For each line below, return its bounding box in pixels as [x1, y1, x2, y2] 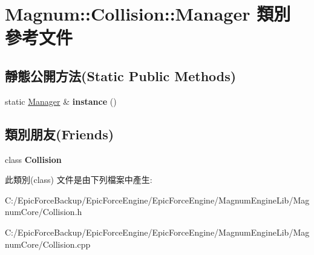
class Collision [5, 153, 62, 165]
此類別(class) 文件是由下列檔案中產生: [5, 173, 152, 186]
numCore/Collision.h [5, 205, 82, 218]
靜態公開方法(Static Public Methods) [5, 66, 237, 85]
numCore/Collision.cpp [5, 237, 91, 250]
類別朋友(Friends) [5, 124, 114, 143]
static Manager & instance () [5, 94, 117, 107]
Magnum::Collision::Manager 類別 [5, 1, 291, 26]
